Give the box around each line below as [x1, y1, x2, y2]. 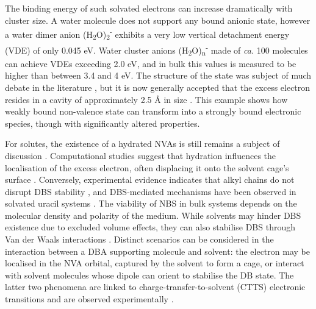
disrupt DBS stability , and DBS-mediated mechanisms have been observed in [5, 185, 296, 197]
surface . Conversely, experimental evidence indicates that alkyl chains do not [5, 173, 295, 186]
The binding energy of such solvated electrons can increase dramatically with [5, 2, 293, 14]
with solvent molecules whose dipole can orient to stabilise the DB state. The [5, 268, 294, 281]
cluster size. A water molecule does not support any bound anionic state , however [5, 13, 311, 26]
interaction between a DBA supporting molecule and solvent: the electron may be [5, 244, 310, 257]
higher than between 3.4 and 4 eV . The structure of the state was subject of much [5, 69, 312, 82]
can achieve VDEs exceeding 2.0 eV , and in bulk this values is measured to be [5, 57, 296, 69]
